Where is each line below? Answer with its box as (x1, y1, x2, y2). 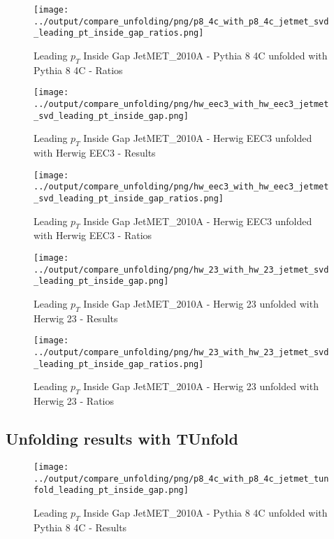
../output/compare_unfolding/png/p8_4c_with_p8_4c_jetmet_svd (34, 16, 329, 27)
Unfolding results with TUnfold (6, 428, 238, 450)
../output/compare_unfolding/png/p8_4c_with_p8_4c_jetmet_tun (34, 473, 329, 484)
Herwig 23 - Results (34, 310, 118, 325)
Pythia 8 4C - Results (34, 519, 127, 534)
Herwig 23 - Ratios (34, 394, 115, 408)
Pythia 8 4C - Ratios (34, 62, 123, 77)
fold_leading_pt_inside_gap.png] (34, 485, 189, 496)
